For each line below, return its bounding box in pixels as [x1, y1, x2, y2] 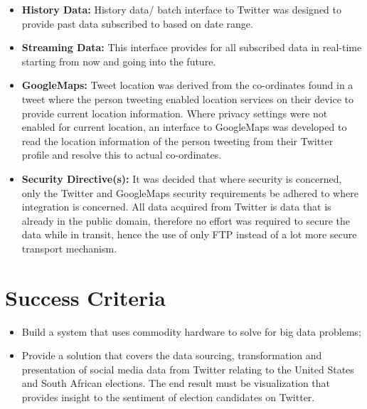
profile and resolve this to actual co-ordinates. [21, 147, 222, 162]
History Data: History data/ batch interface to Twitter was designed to [21, 2, 342, 16]
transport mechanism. [21, 240, 117, 255]
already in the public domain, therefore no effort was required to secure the [21, 213, 351, 228]
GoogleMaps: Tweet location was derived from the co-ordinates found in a [21, 78, 353, 92]
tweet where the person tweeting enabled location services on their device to [21, 91, 354, 106]
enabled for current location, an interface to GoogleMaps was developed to [21, 119, 347, 134]
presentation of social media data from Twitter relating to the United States [21, 361, 354, 376]
